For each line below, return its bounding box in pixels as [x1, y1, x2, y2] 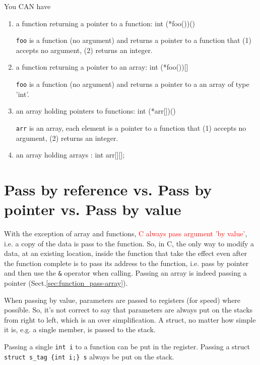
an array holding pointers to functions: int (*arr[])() [16, 106, 176, 116]
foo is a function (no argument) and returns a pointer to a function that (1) [16, 35, 251, 45]
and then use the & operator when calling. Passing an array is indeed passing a [4, 268, 247, 278]
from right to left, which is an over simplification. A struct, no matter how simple [4, 314, 256, 325]
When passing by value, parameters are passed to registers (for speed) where [4, 294, 241, 305]
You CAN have [4, 1, 51, 11]
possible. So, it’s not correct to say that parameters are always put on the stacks [4, 304, 253, 315]
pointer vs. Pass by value [4, 199, 181, 220]
